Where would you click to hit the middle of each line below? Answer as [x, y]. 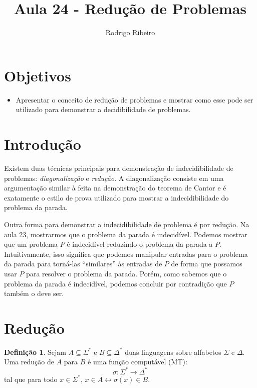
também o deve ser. [34, 293]
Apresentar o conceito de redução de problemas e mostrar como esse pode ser [135, 99]
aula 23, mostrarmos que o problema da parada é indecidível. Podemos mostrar [126, 234]
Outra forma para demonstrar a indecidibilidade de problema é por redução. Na [127, 224]
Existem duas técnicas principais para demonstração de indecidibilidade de [119, 168]
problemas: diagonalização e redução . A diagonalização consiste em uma [114, 178]
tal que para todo [31, 379]
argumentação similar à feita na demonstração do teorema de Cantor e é [115, 188]
